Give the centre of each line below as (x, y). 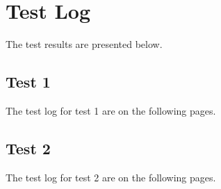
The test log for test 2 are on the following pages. (111, 177)
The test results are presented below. (84, 44)
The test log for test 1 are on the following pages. (111, 110)
